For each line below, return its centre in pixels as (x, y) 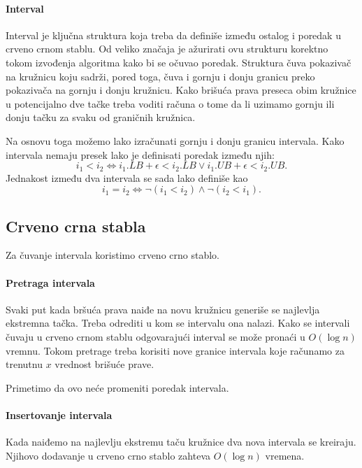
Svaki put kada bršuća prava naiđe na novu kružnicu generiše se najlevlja (163, 309)
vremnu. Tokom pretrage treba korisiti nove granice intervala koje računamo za (175, 350)
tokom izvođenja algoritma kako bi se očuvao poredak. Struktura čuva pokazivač (179, 62)
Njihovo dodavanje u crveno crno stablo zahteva (108, 455)
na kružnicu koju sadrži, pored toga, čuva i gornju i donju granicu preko (160, 76)
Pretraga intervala (50, 282)
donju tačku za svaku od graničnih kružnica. (101, 117)
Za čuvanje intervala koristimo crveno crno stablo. (113, 255)
